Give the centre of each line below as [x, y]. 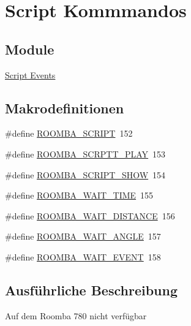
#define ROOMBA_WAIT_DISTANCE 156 [90, 215]
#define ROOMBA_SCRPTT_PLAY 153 [85, 154]
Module [30, 49]
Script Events [30, 74]
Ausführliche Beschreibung [91, 290]
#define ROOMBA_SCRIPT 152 [69, 133]
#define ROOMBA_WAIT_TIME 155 [79, 195]
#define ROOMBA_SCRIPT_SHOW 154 [85, 174]
